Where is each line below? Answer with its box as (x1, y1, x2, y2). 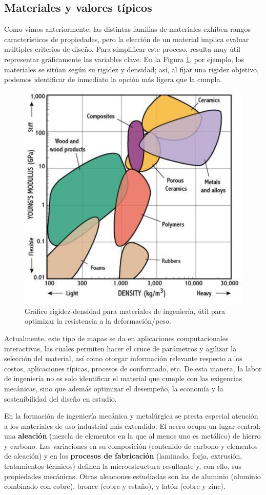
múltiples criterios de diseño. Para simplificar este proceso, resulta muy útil (4, 44, 241, 54)
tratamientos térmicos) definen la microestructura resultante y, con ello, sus (4, 461, 242, 471)
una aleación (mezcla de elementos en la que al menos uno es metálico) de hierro (4, 430, 261, 441)
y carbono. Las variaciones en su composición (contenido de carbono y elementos (4, 440, 258, 451)
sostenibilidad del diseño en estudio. (4, 393, 117, 404)
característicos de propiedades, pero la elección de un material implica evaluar (4, 33, 249, 44)
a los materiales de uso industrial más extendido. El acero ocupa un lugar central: (4, 420, 261, 431)
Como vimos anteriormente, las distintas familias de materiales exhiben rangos (4, 24, 251, 34)
